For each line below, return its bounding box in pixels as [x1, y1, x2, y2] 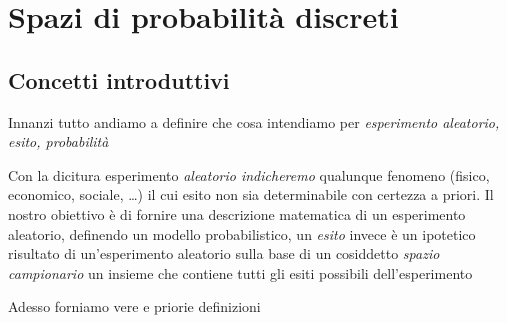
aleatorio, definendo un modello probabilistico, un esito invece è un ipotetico [8, 223, 476, 244]
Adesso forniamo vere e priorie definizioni [8, 296, 261, 317]
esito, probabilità [8, 131, 109, 152]
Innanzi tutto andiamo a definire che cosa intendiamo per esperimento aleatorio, [8, 111, 500, 132]
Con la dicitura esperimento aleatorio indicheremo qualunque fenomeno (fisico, [8, 164, 490, 185]
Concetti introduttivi [8, 64, 230, 95]
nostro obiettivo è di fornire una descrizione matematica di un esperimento [8, 203, 466, 224]
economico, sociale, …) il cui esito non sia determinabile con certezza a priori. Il [8, 184, 494, 205]
